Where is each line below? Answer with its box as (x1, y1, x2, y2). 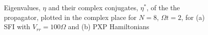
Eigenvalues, (4, 2, 41, 12)
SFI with (4, 21, 30, 32)
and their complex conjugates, (48, 2, 138, 12)
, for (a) (181, 12, 205, 22)
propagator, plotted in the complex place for (4, 12, 137, 22)
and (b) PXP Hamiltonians (68, 21, 149, 32)
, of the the (146, 2, 180, 12)
